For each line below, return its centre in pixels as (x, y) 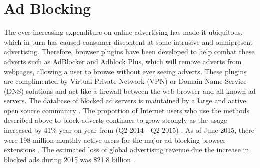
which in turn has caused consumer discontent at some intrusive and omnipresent (129, 42)
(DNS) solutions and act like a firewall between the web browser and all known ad (130, 91)
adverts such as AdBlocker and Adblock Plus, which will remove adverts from (123, 61)
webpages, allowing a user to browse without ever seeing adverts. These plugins (125, 71)
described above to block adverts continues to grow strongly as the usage (116, 120)
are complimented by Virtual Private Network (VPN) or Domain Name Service (125, 81)
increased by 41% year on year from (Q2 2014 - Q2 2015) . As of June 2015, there (129, 130)
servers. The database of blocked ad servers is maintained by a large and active (125, 101)
